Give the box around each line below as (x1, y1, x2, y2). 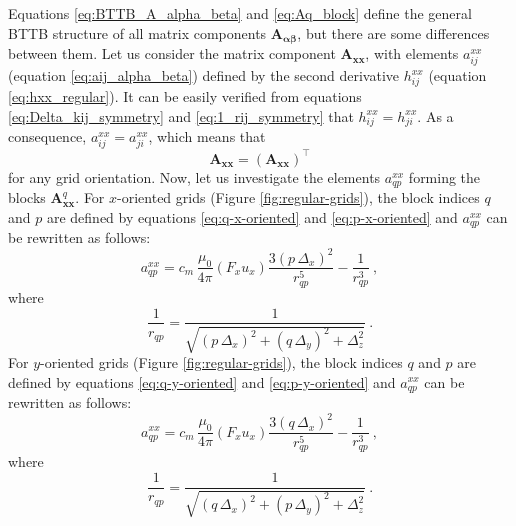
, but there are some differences (297, 22, 490, 43)
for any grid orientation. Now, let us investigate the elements (8, 166, 381, 187)
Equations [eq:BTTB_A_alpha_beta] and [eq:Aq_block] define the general (8, 3, 472, 23)
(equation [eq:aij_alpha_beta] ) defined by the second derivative (8, 65, 400, 86)
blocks (8, 187, 46, 208)
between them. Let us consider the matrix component (8, 43, 336, 64)
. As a (417, 105, 454, 126)
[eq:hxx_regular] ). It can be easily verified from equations (8, 85, 362, 106)
